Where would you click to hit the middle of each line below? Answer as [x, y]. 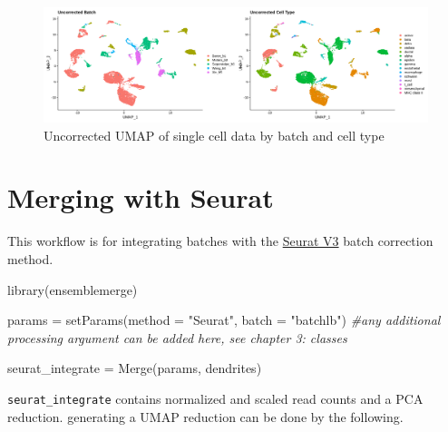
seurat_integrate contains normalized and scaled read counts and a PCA [215, 398]
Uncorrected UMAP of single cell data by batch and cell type [214, 135]
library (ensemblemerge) [73, 289]
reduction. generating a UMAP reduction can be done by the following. [205, 416]
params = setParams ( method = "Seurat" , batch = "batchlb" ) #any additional [224, 320]
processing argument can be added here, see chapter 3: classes [177, 337]
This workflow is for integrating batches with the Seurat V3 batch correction [220, 241]
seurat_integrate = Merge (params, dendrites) [135, 368]
